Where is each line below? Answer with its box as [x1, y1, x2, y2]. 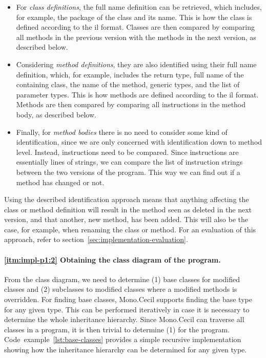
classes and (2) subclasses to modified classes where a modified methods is [4, 284, 237, 294]
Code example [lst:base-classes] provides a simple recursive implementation [4, 334, 241, 345]
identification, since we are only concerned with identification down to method [16, 136, 262, 147]
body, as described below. [16, 109, 96, 120]
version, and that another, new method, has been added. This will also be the [4, 214, 249, 225]
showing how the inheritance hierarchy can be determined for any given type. [4, 344, 247, 355]
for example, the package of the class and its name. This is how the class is [16, 11, 252, 22]
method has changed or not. [16, 176, 105, 187]
